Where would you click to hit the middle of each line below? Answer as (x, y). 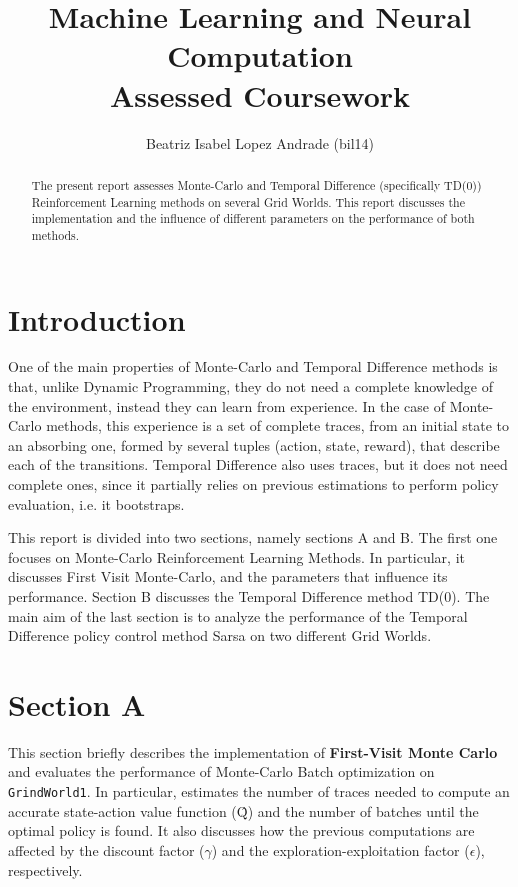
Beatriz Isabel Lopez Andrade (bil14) (260, 142)
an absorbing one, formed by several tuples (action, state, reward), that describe (254, 444)
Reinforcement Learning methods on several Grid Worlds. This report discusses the (248, 201)
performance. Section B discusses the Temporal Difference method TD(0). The (249, 595)
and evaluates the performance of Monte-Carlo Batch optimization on (221, 771)
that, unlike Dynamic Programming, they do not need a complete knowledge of (251, 386)
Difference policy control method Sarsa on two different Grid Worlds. (220, 635)
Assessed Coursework (260, 94)
